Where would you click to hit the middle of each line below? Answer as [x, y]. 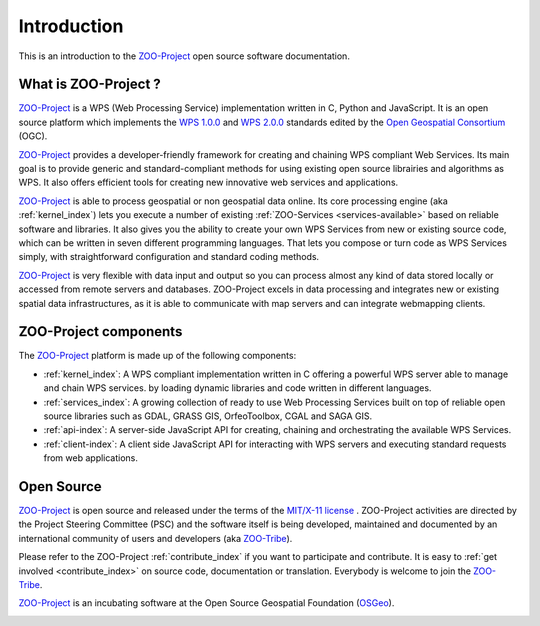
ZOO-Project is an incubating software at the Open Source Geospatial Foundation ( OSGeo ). [206, 603]
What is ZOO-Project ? [90, 84]
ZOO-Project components [100, 331]
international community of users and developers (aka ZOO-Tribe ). [155, 538]
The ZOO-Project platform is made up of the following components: [157, 356]
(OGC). [33, 136]
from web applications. [91, 458]
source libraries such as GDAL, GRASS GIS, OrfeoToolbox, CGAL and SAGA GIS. [208, 416]
